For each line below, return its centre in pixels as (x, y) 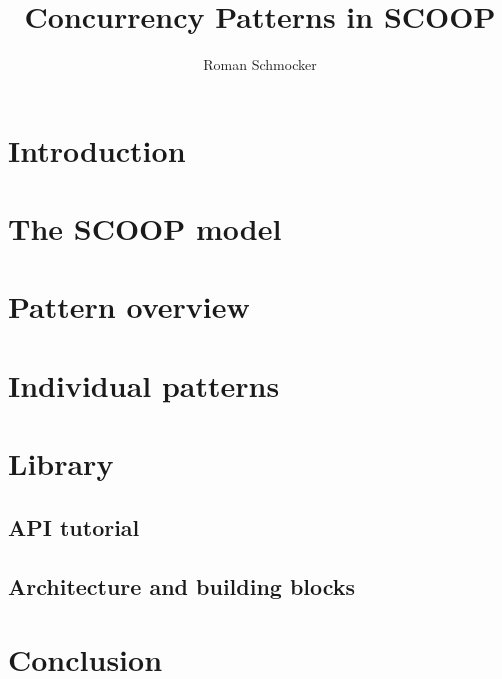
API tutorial (74, 526)
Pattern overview (129, 306)
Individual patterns (144, 384)
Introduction (97, 149)
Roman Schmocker (260, 64)
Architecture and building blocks (182, 585)
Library (61, 463)
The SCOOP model (145, 228)
